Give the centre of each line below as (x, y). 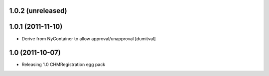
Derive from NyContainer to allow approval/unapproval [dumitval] (89, 38)
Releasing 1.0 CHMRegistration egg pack (64, 65)
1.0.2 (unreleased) (38, 11)
